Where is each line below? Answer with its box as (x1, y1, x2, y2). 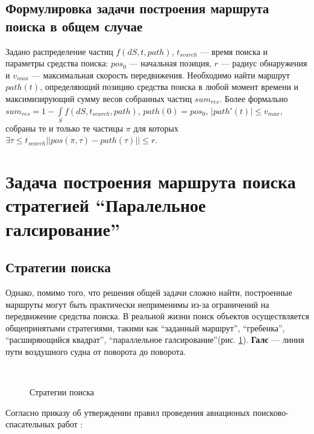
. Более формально (219, 92, 288, 104)
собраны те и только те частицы (5, 121, 124, 134)
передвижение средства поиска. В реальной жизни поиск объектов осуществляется (5, 310, 309, 322)
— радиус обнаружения (221, 57, 307, 69)
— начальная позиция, (129, 57, 212, 69)
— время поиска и (200, 45, 268, 57)
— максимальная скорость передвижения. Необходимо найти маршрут (31, 68, 290, 81)
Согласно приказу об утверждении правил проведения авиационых (5, 406, 250, 418)
